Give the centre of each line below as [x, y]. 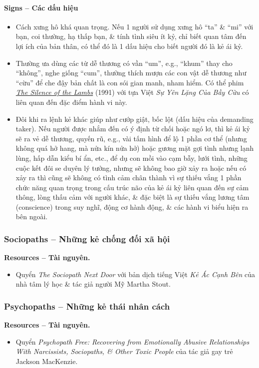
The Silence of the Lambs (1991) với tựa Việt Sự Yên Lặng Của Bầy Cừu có [132, 92]
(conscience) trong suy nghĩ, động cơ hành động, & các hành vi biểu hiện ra [132, 206]
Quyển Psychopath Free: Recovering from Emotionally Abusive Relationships [132, 341]
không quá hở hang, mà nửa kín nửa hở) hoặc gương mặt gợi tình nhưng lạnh [135, 148]
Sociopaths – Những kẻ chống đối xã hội [87, 239]
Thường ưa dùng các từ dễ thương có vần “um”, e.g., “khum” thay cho [124, 63]
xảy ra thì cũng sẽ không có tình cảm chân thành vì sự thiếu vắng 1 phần [129, 178]
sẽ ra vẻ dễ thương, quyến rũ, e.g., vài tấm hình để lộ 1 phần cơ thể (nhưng [131, 138]
